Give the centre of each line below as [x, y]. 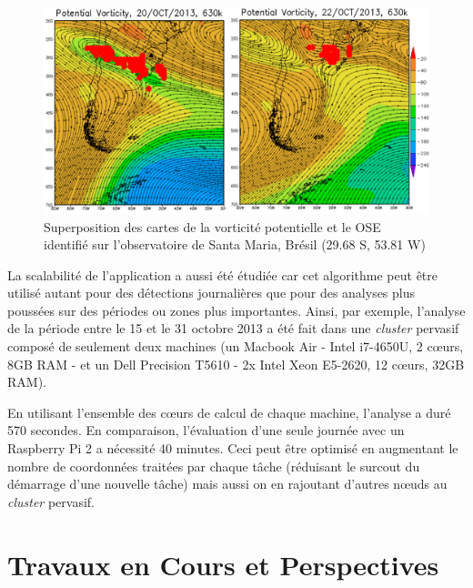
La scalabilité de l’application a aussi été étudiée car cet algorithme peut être [223, 274]
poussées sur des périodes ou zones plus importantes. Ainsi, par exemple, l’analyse [236, 310]
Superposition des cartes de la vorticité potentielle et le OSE [212, 226]
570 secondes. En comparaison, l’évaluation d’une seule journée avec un [206, 430]
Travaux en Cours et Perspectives [223, 564]
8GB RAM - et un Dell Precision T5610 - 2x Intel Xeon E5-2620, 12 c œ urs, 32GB [236, 364]
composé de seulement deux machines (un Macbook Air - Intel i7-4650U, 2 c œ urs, [236, 346]
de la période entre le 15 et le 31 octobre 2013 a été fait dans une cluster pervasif [233, 328]
